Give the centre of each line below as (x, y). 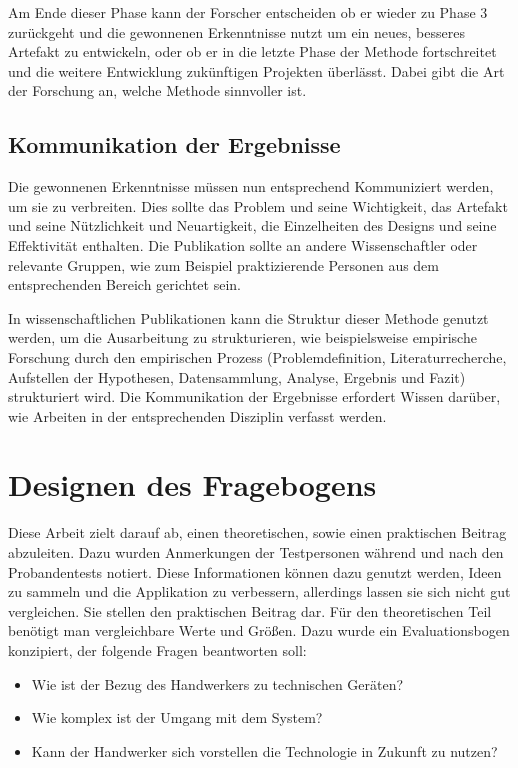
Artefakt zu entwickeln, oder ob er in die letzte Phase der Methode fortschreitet (252, 51)
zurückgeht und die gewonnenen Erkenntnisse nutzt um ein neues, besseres (236, 31)
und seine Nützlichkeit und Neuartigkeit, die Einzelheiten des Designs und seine (252, 225)
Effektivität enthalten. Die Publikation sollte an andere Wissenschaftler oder (243, 244)
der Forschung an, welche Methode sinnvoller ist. (157, 90)
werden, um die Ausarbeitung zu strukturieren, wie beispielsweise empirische (242, 337)
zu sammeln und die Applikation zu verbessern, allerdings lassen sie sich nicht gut (259, 591)
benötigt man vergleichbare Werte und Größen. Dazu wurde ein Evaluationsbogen (259, 630)
